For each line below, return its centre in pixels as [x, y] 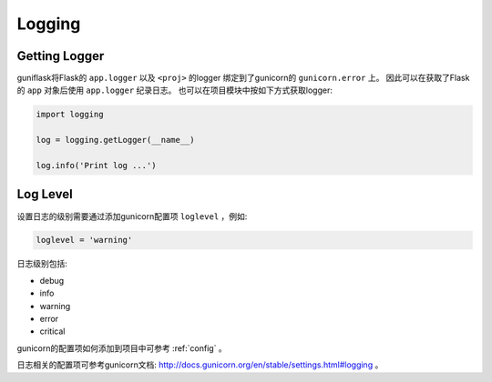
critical [52, 331]
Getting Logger [61, 56]
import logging [70, 115]
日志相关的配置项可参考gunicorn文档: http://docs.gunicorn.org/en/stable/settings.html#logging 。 [200, 365]
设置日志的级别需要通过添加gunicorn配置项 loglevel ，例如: [132, 216]
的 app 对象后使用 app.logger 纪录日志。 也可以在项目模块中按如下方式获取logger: [174, 90]
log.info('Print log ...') [96, 165]
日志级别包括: [42, 264]
